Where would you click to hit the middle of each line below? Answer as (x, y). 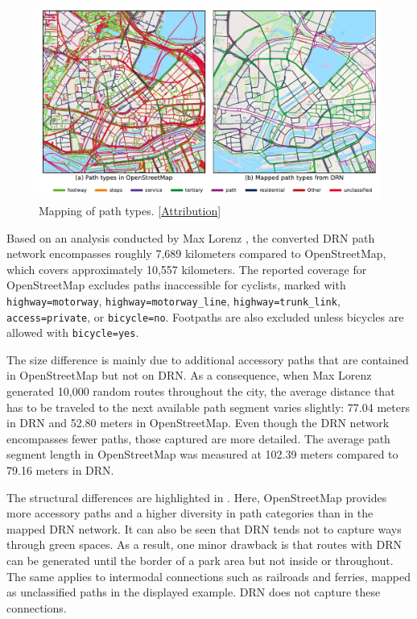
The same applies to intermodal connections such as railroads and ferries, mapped (208, 576)
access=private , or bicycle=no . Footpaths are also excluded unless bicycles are (205, 316)
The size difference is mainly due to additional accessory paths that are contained (208, 359)
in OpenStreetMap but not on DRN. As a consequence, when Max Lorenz (189, 375)
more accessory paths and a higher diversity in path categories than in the (190, 513)
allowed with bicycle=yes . (73, 332)
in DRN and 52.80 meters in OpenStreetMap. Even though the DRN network (198, 423)
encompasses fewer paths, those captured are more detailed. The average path (198, 438)
